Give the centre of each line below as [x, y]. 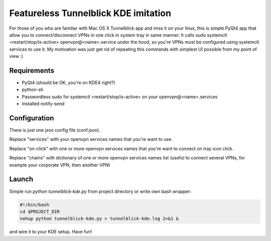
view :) [16, 56]
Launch [21, 179]
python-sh [33, 90]
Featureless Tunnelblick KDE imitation [90, 13]
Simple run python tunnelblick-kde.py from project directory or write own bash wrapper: [100, 191]
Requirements [32, 70]
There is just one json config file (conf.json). [55, 130]
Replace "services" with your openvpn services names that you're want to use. [91, 139]
